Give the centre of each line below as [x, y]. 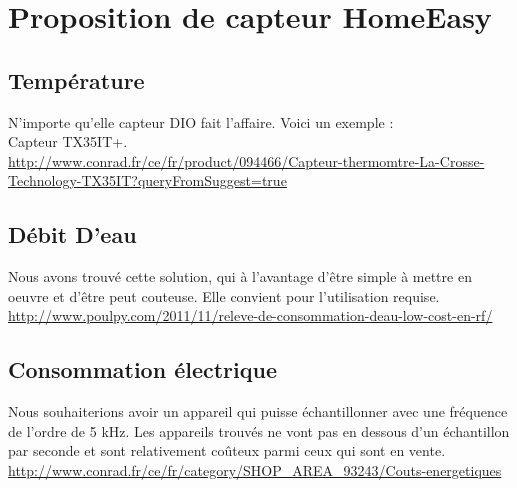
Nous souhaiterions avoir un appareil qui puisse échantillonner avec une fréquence [258, 411]
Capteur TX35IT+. [68, 141]
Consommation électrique [142, 369]
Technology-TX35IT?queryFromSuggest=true [147, 180]
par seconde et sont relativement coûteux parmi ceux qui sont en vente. [227, 450]
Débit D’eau [72, 234]
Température [76, 79]
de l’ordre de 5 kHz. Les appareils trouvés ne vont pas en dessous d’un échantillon [259, 430]
